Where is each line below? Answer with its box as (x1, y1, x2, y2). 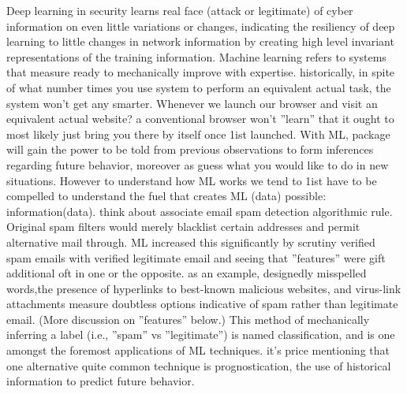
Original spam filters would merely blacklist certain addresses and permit (6, 218, 360, 235)
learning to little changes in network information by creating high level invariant (6, 33, 394, 50)
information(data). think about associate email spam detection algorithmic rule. (6, 203, 393, 219)
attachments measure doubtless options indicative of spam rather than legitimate (6, 295, 398, 312)
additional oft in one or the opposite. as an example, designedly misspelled (6, 265, 367, 281)
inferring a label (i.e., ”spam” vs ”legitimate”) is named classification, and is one (6, 326, 395, 343)
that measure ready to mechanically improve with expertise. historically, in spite (6, 64, 395, 80)
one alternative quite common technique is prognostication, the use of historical (6, 357, 391, 374)
